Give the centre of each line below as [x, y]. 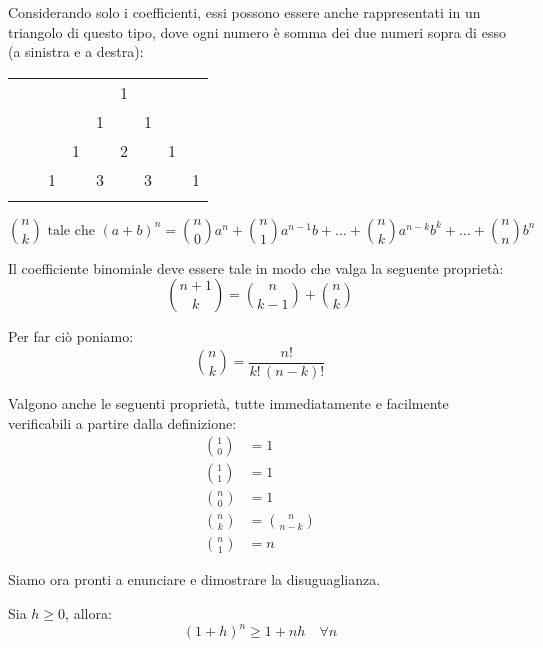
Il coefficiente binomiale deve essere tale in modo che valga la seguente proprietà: [256, 267]
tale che [71, 230]
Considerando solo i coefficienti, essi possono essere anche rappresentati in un [244, 12]
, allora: [88, 612]
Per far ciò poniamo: [71, 336]
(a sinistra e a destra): [76, 51]
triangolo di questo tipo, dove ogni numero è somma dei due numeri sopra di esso [257, 31]
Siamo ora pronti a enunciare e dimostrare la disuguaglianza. [194, 579]
